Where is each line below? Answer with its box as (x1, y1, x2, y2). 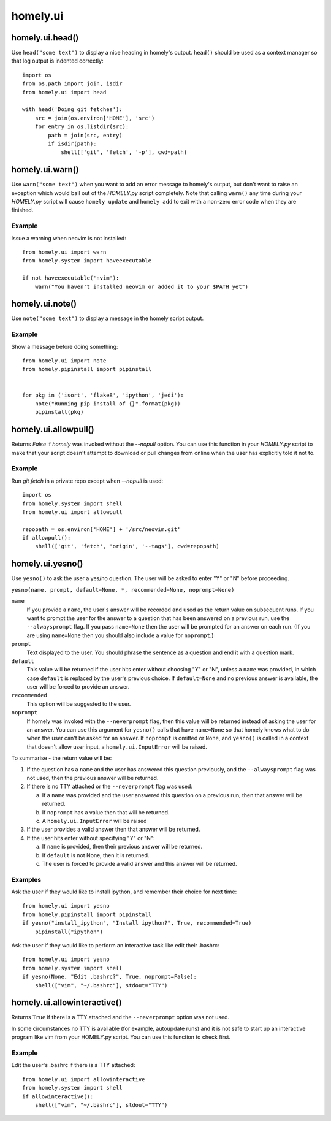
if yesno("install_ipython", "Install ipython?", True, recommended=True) (22, 920, 252, 927)
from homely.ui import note (22, 357, 107, 364)
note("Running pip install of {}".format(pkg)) (34, 400, 181, 407)
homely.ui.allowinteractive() (11, 997, 122, 1008)
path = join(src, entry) (48, 132, 123, 139)
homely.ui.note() (11, 299, 77, 309)
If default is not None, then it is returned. (42, 851, 150, 859)
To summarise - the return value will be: (11, 754, 112, 762)
